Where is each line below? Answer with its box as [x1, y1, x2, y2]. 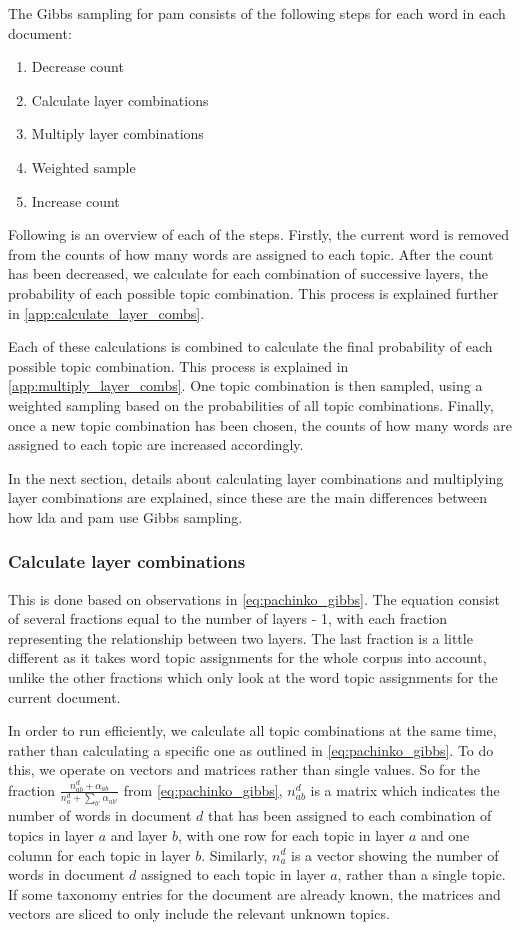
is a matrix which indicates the [310, 779, 500, 800]
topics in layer [8, 824, 95, 845]
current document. [8, 686, 121, 707]
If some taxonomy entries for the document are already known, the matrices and [8, 883, 501, 904]
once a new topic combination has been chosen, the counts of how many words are [8, 414, 512, 435]
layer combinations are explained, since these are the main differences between [8, 487, 488, 508]
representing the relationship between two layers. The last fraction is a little [8, 627, 473, 648]
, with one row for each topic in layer [177, 824, 405, 845]
